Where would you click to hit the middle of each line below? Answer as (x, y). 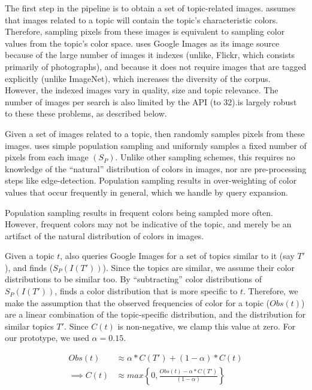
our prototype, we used (47, 338)
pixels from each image (47, 157)
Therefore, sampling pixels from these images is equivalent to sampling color (145, 31)
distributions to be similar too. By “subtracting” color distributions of (134, 279)
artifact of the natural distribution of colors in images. (104, 235)
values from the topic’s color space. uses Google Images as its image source (142, 43)
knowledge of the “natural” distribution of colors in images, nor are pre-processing (156, 168)
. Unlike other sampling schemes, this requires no (205, 157)
